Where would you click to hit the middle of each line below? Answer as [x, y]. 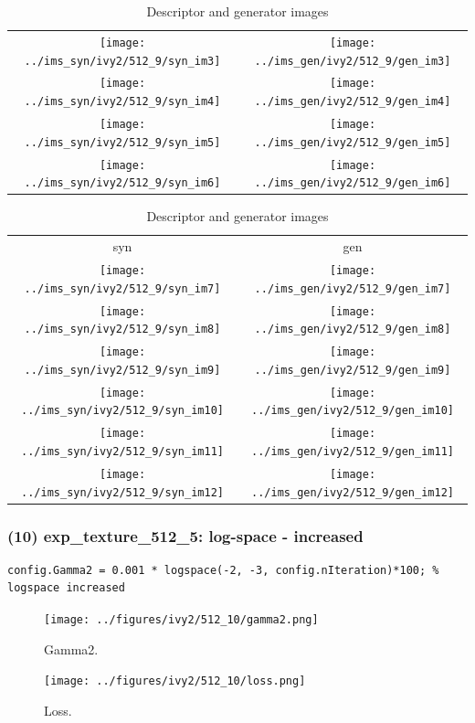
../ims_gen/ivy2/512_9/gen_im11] [353, 451]
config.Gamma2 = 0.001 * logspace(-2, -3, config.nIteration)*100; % [223, 570]
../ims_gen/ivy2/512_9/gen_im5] [353, 142]
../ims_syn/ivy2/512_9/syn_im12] [122, 492]
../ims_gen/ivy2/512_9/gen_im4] [353, 102]
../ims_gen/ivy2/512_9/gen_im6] [353, 183]
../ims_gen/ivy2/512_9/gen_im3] [353, 61]
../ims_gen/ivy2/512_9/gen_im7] [353, 288]
